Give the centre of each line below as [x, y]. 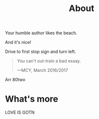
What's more [32, 99]
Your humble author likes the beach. [41, 33]
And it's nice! [18, 42]
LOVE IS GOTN [20, 112]
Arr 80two [15, 79]
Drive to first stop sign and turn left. [41, 52]
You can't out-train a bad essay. [49, 61]
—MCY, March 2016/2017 [42, 70]
